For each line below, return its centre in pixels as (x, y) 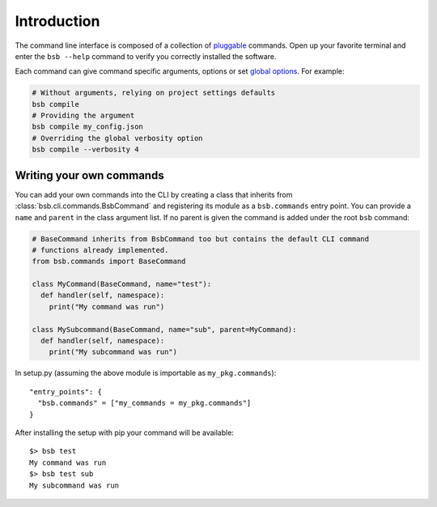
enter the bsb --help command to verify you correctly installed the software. (146, 56)
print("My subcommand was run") (113, 352)
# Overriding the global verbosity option (117, 138)
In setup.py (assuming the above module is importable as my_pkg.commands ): (146, 373)
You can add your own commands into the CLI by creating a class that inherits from (154, 194)
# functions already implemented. (100, 250)
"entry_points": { (66, 392)
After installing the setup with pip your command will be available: (125, 432)
